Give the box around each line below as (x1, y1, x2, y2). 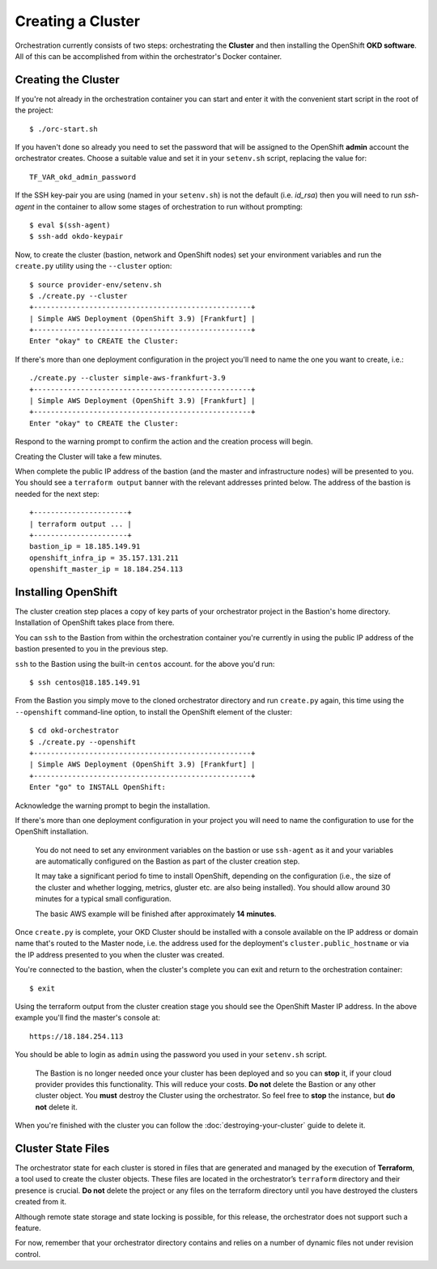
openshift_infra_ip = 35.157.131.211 (29, 553, 180, 562)
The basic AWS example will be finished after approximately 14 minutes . (35, 909, 277, 919)
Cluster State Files (15, 1141, 110, 1155)
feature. (15, 1223, 42, 1233)
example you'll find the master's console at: (15, 1012, 161, 1023)
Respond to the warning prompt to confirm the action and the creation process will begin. (15, 437, 313, 447)
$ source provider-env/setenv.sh (29, 280, 162, 289)
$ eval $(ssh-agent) (29, 220, 111, 230)
